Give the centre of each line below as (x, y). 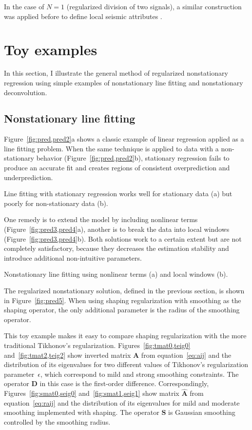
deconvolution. (26, 92)
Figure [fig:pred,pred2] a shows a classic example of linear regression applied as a (124, 139)
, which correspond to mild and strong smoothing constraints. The (140, 374)
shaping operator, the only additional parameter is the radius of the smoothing (122, 310)
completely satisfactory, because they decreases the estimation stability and (116, 248)
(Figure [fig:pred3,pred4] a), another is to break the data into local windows (117, 229)
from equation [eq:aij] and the (186, 355)
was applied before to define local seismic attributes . (83, 16)
